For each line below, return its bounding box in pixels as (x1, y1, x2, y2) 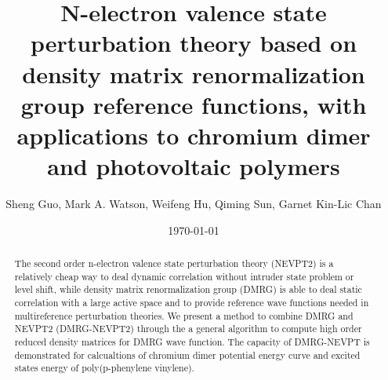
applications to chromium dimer (16, 119, 371, 151)
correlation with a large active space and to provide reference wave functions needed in (14, 296, 369, 309)
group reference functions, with (20, 88, 367, 120)
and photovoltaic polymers (47, 150, 340, 182)
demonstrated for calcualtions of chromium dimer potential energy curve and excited (14, 348, 361, 361)
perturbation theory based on (30, 27, 357, 59)
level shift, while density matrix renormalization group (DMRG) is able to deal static (14, 283, 362, 296)
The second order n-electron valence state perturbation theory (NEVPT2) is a (14, 257, 334, 270)
